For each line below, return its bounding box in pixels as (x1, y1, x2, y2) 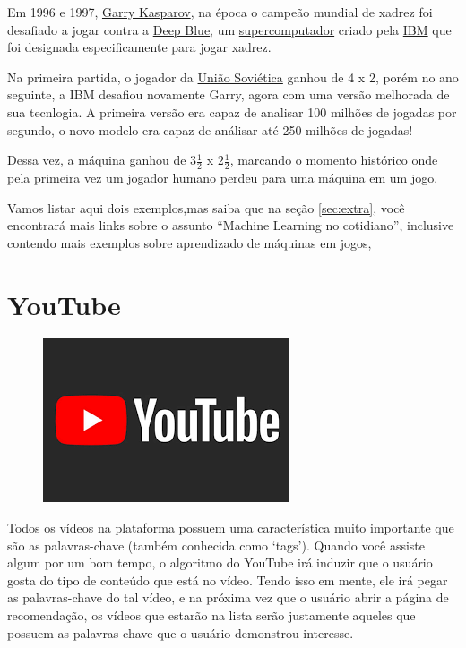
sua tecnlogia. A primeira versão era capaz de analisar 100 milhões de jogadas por (7, 102, 457, 121)
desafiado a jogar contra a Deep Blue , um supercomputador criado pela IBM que (7, 20, 452, 38)
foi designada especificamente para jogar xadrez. (7, 38, 272, 56)
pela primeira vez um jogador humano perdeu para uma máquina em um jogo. (7, 167, 438, 186)
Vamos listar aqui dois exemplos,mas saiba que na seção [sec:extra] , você (7, 198, 405, 217)
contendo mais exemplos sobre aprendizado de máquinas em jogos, (7, 233, 372, 252)
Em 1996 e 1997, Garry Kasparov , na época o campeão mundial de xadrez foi (7, 3, 433, 21)
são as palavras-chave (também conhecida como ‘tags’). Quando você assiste (7, 535, 426, 554)
